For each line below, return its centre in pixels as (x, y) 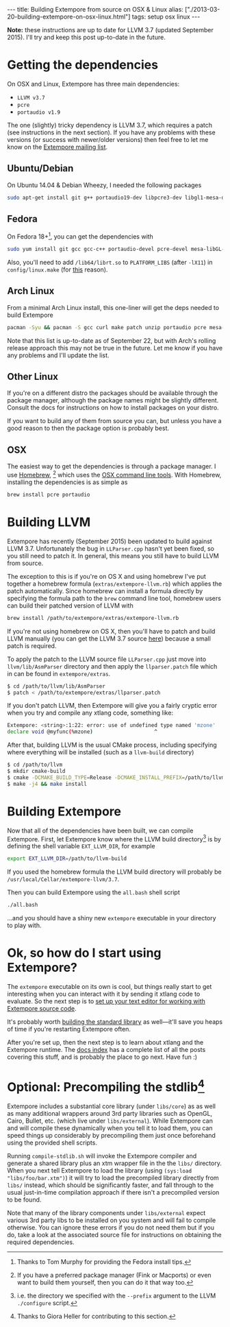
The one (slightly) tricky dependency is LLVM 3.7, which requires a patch (110, 125)
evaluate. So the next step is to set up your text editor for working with (106, 1001)
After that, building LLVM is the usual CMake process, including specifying (112, 745)
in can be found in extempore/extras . (59, 673)
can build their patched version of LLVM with (70, 606)
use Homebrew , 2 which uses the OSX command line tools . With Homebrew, (114, 474)
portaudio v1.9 (39, 112)
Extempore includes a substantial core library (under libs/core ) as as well (111, 1106)
